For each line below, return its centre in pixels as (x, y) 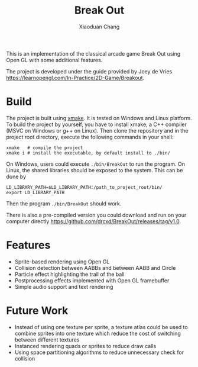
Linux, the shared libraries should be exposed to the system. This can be (95, 170)
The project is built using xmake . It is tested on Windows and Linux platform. (99, 118)
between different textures (47, 339)
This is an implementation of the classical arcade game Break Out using (93, 53)
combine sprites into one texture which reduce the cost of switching (98, 333)
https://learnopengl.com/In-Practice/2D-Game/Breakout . (75, 78)
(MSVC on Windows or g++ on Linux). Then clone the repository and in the (97, 130)
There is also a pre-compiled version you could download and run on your (96, 215)
